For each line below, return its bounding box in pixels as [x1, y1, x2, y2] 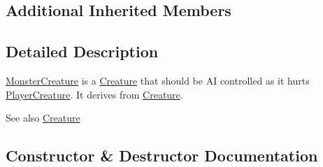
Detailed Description [6, 41, 159, 62]
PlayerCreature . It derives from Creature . [6, 87, 183, 101]
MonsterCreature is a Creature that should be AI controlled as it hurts [6, 73, 310, 87]
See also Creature [6, 110, 80, 125]
